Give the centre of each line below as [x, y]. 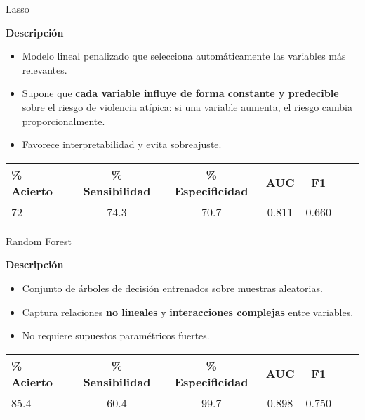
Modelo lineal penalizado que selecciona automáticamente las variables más [184, 56]
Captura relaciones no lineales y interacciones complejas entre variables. [188, 311]
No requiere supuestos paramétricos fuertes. [116, 335]
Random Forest [39, 241]
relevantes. [45, 69]
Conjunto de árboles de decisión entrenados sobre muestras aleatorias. [172, 288]
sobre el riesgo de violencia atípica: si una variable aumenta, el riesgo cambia [187, 106]
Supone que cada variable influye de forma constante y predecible [180, 93]
